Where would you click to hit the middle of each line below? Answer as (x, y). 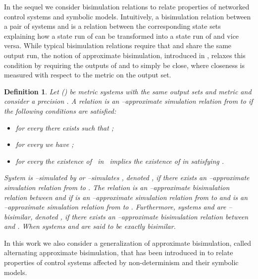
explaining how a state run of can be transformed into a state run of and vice (122, 35)
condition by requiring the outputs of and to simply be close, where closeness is (124, 65)
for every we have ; (45, 144)
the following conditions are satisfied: (60, 110)
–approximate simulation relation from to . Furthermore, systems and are (115, 207)
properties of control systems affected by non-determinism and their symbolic (121, 262)
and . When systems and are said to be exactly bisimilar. (90, 226)
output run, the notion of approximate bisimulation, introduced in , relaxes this (125, 55)
